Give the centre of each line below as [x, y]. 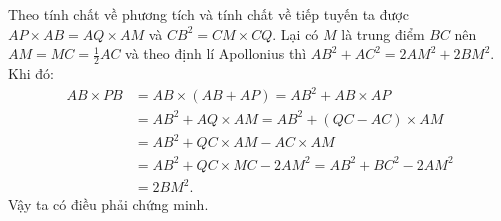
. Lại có [295, 33]
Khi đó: [31, 73]
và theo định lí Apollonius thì [216, 53]
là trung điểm [383, 33]
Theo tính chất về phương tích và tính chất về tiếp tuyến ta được [208, 14]
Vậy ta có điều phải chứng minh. [108, 204]
